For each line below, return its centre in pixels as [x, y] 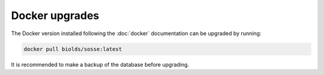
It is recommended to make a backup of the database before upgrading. [100, 64]
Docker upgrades [55, 15]
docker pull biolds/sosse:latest [73, 49]
